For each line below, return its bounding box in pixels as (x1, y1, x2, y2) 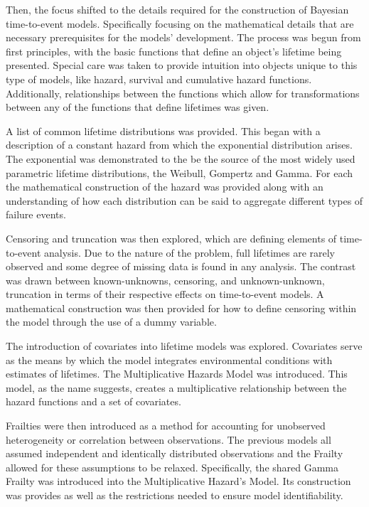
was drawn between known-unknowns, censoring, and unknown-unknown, (6, 272, 325, 287)
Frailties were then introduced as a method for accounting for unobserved (6, 418, 326, 433)
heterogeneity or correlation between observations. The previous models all (6, 432, 331, 447)
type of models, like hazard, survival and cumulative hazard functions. (6, 71, 312, 86)
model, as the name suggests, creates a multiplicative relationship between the (6, 380, 347, 395)
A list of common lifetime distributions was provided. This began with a (6, 123, 321, 138)
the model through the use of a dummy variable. (6, 314, 217, 329)
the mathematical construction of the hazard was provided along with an (6, 179, 323, 194)
